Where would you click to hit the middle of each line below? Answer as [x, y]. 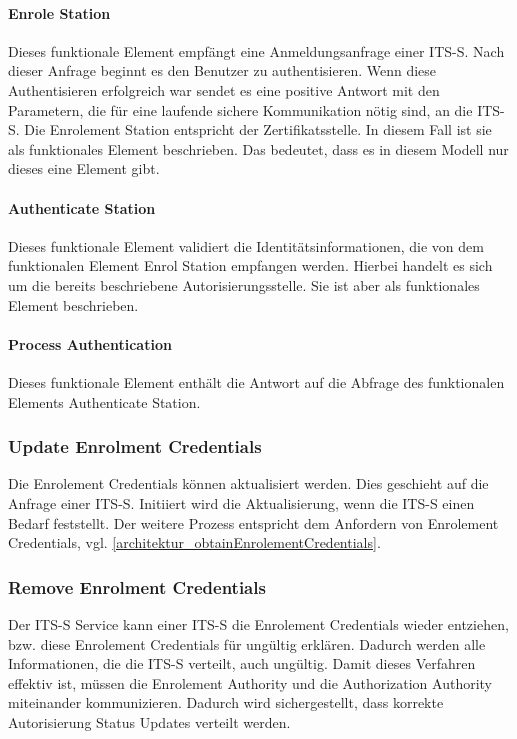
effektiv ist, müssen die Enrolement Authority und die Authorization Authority [250, 682]
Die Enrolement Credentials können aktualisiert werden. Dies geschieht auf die [248, 483]
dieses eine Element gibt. [84, 168]
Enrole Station [59, 12]
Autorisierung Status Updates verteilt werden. [149, 721]
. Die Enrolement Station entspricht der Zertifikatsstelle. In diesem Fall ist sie [253, 129]
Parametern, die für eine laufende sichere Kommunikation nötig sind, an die [240, 109]
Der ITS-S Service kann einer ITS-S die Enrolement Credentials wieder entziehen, [258, 623]
